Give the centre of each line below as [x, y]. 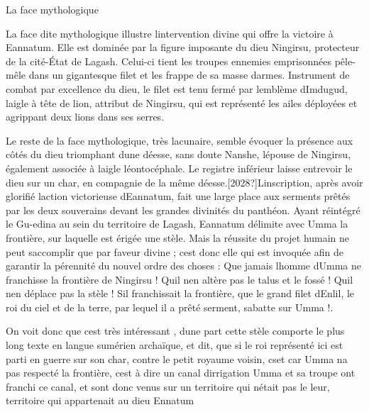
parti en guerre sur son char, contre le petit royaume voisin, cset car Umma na [177, 358]
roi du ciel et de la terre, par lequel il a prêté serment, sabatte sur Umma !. [170, 307]
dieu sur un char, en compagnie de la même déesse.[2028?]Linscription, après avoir [184, 182]
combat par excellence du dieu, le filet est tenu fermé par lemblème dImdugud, [177, 88]
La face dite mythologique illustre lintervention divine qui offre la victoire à [170, 33]
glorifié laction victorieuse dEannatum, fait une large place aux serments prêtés [178, 196]
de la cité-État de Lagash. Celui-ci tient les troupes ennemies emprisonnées [169, 61]
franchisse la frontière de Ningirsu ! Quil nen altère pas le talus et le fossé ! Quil [180, 279]
